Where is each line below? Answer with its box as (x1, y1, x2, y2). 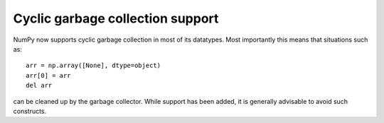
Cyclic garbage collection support (13, 11, 219, 26)
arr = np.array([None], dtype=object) (26, 61, 161, 70)
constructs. (13, 107, 47, 115)
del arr (26, 81, 53, 90)
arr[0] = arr (26, 71, 71, 79)
